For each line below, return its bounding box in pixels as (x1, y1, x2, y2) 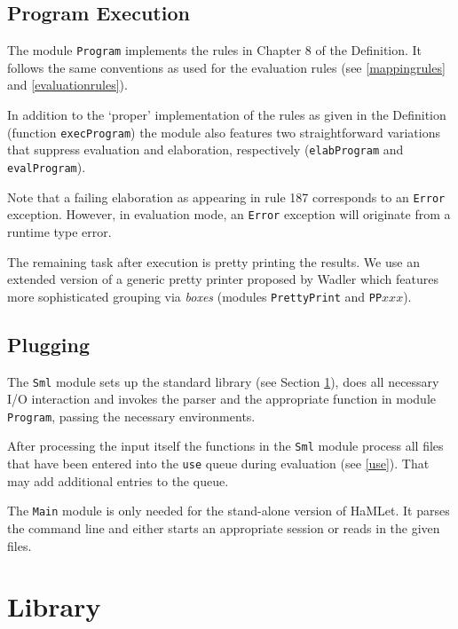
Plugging (7, 330, 90, 358)
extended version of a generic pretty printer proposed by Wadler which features (7, 270, 438, 288)
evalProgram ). (7, 157, 86, 176)
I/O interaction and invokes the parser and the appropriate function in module (7, 389, 437, 408)
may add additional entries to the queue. (7, 471, 229, 490)
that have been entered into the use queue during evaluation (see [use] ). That (7, 454, 430, 473)
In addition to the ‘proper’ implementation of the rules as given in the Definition (7, 106, 446, 124)
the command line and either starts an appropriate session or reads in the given (7, 519, 440, 538)
